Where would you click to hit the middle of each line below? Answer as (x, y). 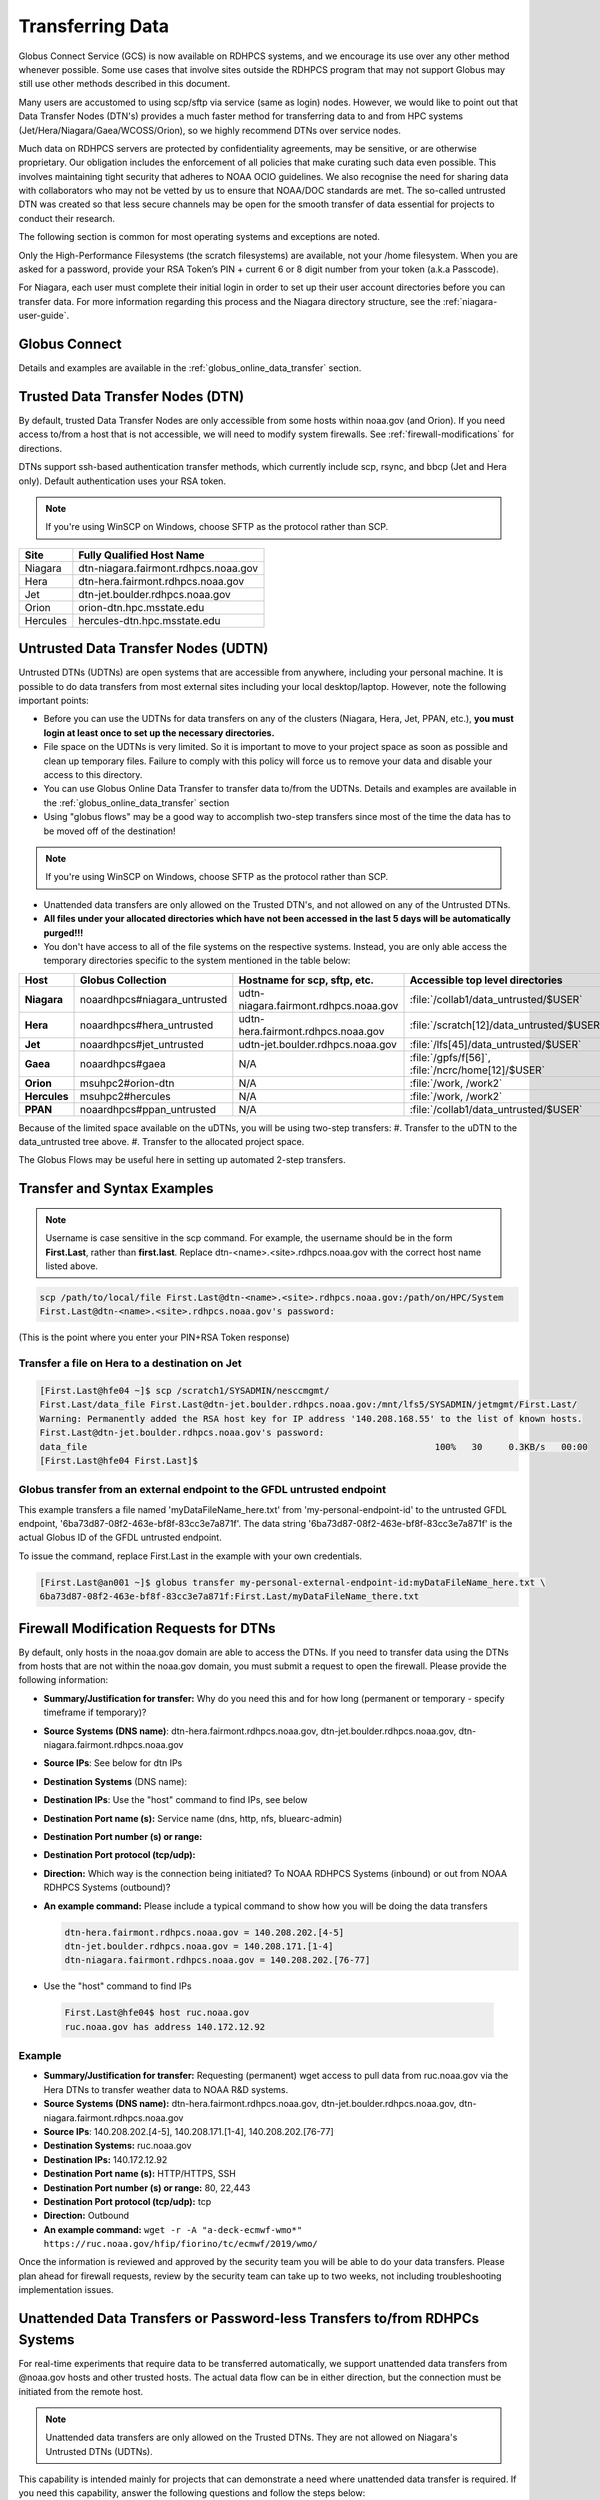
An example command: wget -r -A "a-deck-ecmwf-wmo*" (173, 2229)
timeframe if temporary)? (95, 1712)
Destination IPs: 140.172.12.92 (105, 2159)
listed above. (72, 1266)
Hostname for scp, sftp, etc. (306, 980)
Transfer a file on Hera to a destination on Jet (130, 1363)
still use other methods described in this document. (124, 84)
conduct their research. (66, 218)
